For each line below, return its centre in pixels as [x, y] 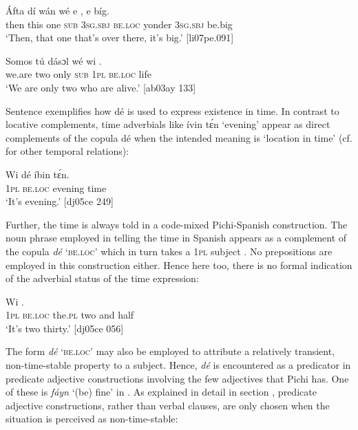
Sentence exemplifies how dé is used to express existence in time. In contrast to [172, 110]
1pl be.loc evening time [56, 187]
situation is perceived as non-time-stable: [92, 419]
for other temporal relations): [67, 151]
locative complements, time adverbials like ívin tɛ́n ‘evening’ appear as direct [168, 124]
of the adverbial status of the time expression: [102, 278]
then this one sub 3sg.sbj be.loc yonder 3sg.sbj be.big [119, 24]
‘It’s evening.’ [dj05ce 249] [60, 201]
